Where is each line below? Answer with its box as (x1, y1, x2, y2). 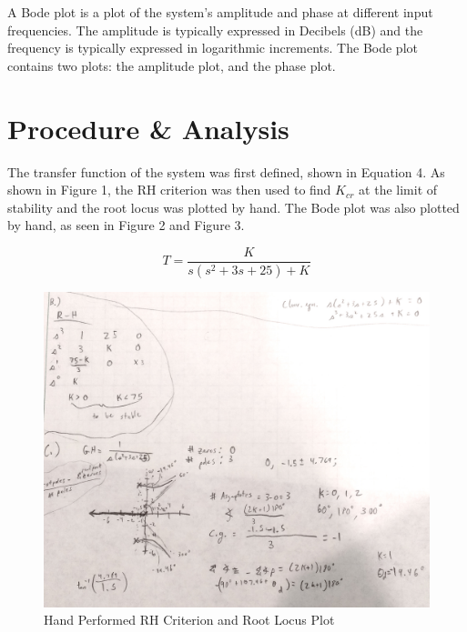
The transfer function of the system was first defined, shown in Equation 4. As (7, 162, 445, 181)
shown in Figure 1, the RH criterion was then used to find (7, 180, 331, 199)
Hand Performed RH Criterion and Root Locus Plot (44, 610, 335, 629)
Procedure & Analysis (7, 109, 289, 146)
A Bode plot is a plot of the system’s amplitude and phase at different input (7, 3, 433, 21)
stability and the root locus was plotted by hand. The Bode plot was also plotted (7, 197, 460, 216)
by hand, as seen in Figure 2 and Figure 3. (7, 216, 245, 235)
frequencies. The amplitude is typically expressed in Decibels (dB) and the (7, 20, 423, 39)
